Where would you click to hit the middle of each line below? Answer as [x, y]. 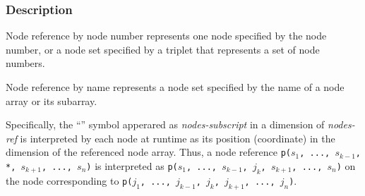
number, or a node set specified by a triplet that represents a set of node [163, 49]
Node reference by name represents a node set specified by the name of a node [175, 87]
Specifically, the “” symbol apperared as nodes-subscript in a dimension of [165, 124]
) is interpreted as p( [132, 166]
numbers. [25, 63]
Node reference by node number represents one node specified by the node [166, 36]
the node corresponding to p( [69, 180]
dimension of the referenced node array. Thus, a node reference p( [148, 152]
